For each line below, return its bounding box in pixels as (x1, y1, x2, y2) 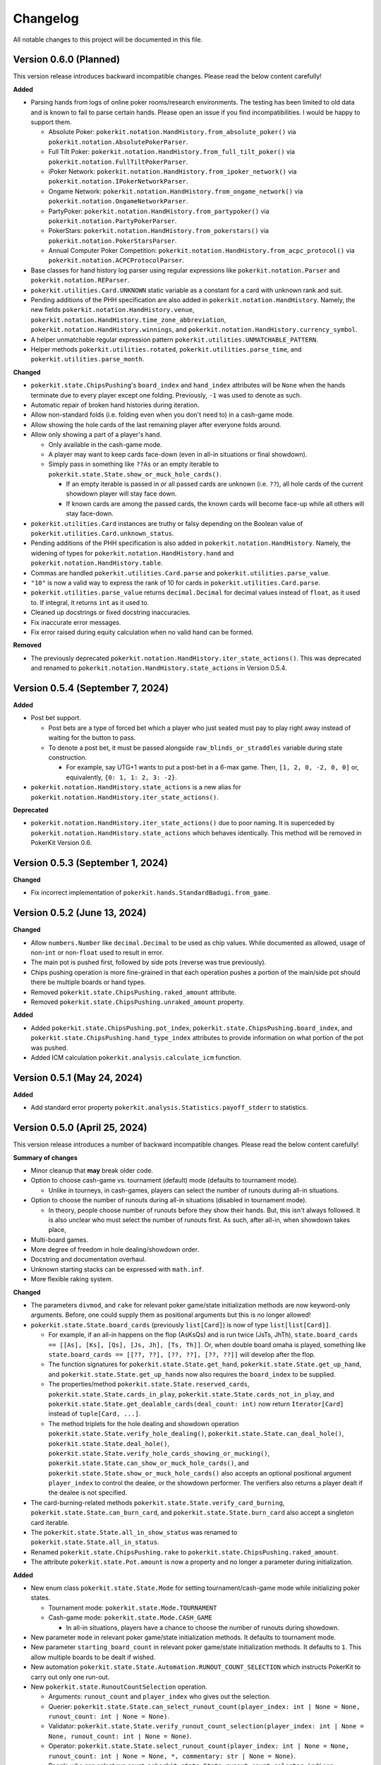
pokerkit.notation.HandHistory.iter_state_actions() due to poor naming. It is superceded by (30, 819, 335, 827)
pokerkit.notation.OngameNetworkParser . (48, 197, 188, 205)
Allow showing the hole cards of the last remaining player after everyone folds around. (30, 420, 282, 429)
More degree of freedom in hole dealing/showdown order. (30, 1245, 200, 1254)
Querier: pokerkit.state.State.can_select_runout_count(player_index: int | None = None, (48, 1702, 361, 1711)
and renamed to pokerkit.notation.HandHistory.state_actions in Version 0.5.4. (30, 664, 287, 672)
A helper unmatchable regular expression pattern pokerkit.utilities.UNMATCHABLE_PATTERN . (30, 335, 319, 344)
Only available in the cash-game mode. (48, 440, 162, 448)
